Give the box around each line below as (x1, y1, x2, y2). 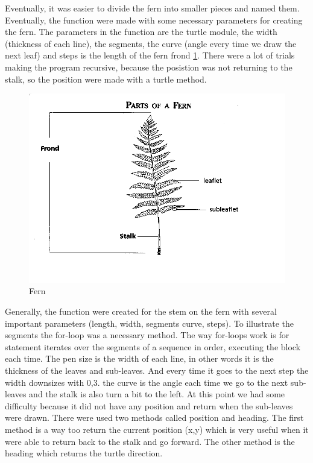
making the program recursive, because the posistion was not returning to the (5, 60, 292, 73)
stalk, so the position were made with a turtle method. (5, 72, 207, 85)
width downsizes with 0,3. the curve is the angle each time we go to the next (5, 376, 288, 388)
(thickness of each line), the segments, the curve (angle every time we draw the (5, 37, 297, 49)
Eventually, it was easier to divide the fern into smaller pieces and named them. (5, 2, 300, 14)
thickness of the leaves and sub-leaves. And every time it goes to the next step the (5, 364, 309, 376)
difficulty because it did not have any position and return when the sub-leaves (5, 399, 293, 412)
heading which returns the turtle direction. (5, 447, 163, 459)
